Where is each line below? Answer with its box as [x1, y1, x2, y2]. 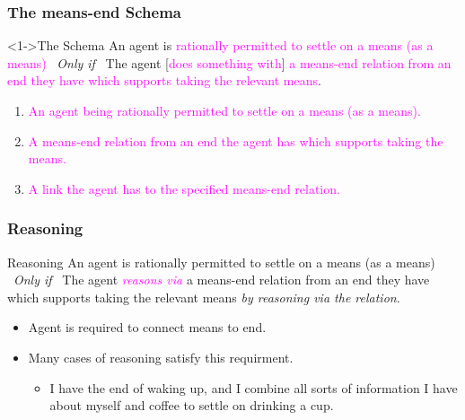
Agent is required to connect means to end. [28, 318, 267, 337]
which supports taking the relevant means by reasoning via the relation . [7, 287, 400, 306]
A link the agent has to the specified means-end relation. [28, 179, 340, 197]
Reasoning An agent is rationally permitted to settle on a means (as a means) [7, 252, 435, 271]
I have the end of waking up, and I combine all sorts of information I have [49, 378, 458, 397]
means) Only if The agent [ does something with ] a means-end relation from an [7, 53, 452, 72]
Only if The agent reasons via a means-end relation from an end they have [13, 270, 430, 289]
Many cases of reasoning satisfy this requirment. [28, 347, 294, 366]
